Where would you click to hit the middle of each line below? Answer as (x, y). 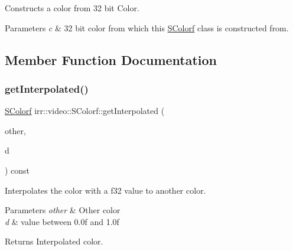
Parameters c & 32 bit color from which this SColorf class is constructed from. (147, 27)
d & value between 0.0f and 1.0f (62, 221)
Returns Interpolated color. (54, 241)
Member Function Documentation (111, 59)
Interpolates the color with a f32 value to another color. (105, 190)
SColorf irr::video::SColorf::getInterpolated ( (85, 111)
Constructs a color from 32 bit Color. (72, 8)
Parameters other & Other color (63, 210)
